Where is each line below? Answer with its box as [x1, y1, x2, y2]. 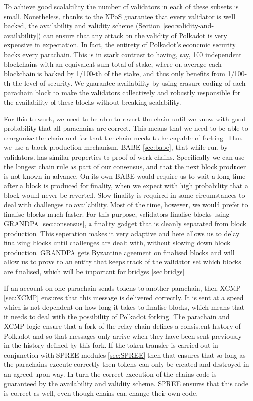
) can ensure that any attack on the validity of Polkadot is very [38, 30, 227, 40]
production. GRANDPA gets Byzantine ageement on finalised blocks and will [4, 247, 235, 257]
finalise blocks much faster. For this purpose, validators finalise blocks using [4, 209, 230, 219]
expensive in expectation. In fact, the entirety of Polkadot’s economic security [4, 40, 236, 50]
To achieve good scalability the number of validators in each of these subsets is [4, 1, 239, 11]
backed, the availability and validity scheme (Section [4, 20, 160, 31]
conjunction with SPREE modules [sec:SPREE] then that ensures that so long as [4, 349, 246, 360]
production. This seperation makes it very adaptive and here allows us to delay [4, 228, 240, 238]
